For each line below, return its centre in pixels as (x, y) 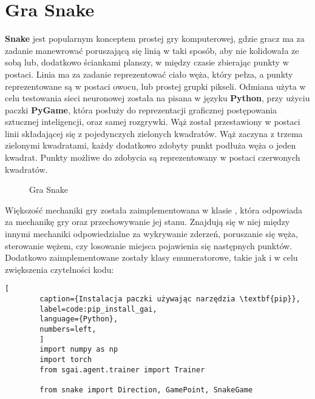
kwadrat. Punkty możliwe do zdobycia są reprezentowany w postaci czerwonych (153, 157)
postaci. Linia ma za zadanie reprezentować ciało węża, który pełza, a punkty (149, 74)
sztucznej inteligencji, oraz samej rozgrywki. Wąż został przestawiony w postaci (153, 122)
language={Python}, (79, 319)
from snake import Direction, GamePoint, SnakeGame (146, 390)
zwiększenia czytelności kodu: (59, 269)
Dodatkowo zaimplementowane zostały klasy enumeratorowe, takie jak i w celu (151, 257)
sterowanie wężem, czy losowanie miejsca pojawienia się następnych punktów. (149, 245)
